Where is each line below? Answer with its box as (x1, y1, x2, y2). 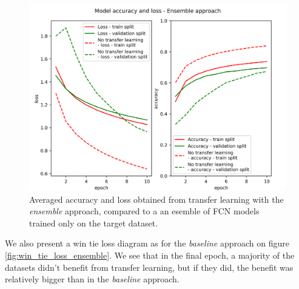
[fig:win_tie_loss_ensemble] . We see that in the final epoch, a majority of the (5, 248, 295, 261)
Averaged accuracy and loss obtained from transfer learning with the (29, 192, 284, 205)
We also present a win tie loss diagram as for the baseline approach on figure (5, 237, 289, 250)
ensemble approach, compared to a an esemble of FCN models (29, 205, 260, 217)
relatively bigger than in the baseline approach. (5, 273, 180, 285)
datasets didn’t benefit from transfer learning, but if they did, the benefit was (5, 260, 294, 273)
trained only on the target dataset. (29, 216, 158, 229)
